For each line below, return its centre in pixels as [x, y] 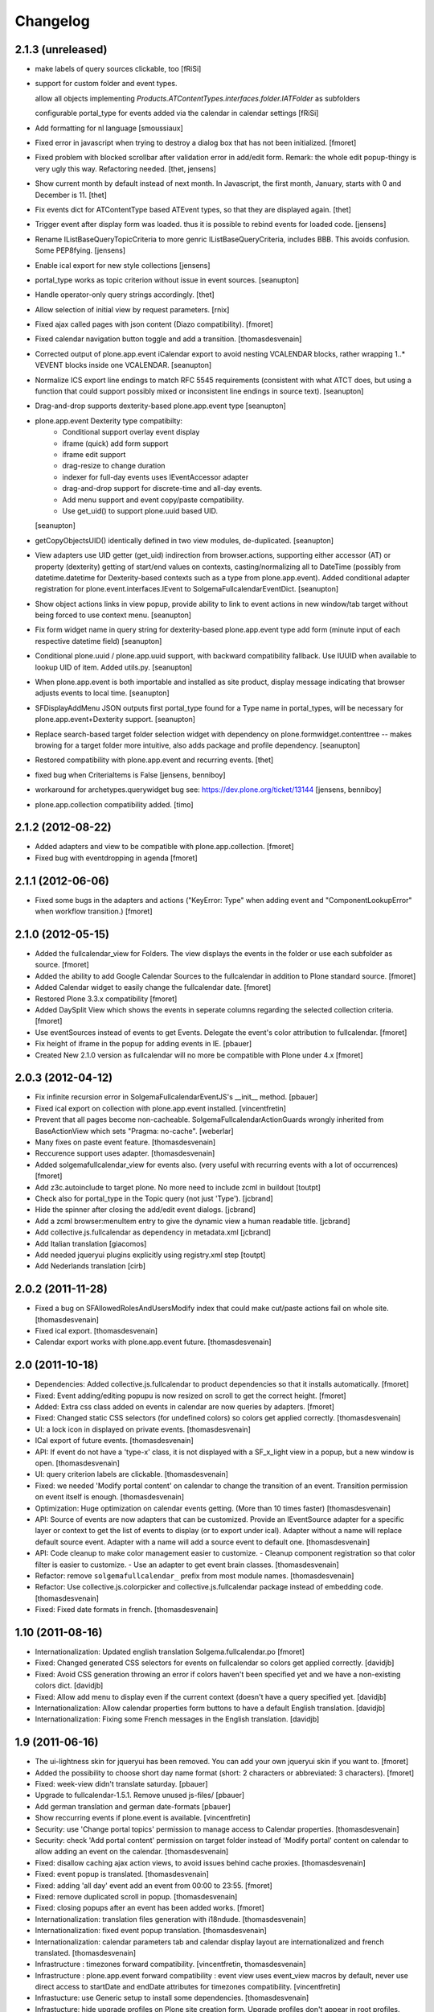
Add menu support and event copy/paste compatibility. [153, 500]
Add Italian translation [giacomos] [91, 1243]
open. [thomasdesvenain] [78, 1463]
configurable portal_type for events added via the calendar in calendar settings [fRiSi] [177, 113]
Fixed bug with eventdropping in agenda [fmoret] [117, 858]
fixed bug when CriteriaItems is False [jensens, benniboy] [130, 775]
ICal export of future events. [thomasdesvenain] [114, 1441]
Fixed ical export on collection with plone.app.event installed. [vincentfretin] [161, 1108]
